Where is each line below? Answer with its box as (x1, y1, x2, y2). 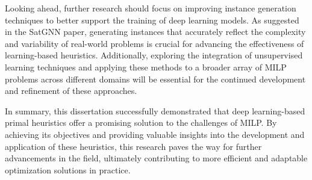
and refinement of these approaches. (5, 84, 137, 97)
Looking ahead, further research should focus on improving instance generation (5, 2, 296, 14)
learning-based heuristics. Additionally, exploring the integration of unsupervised (5, 49, 303, 61)
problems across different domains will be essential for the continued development (5, 72, 306, 85)
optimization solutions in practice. (5, 163, 131, 176)
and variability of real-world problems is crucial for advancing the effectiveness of (5, 37, 304, 49)
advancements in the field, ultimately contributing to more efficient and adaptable (5, 152, 308, 164)
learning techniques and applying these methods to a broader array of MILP (5, 60, 287, 73)
